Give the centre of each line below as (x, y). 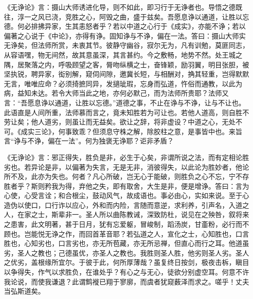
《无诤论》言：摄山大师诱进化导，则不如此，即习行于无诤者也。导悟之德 (120, 7)
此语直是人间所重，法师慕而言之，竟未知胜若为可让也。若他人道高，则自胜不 (126, 112)
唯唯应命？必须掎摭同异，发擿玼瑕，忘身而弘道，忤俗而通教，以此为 (133, 83)
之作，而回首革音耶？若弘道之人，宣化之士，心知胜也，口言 (154, 233)
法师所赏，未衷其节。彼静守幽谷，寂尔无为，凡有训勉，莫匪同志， (143, 45)
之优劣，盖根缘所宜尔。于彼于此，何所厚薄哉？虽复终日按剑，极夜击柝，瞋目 (126, 262)
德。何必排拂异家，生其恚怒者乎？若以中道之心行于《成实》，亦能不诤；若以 (125, 26)
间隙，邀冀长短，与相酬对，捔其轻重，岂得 (167, 74)
